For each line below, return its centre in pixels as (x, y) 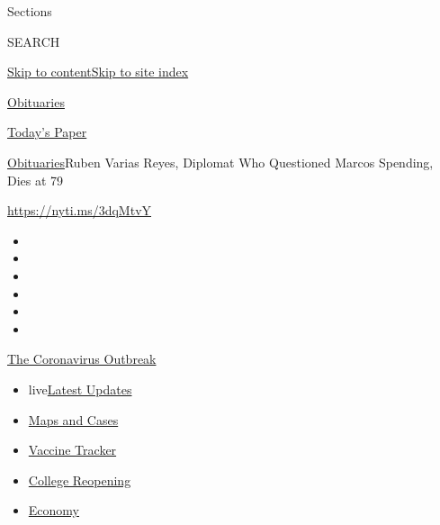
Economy (54, 510)
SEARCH (34, 41)
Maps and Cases (73, 419)
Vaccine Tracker (72, 450)
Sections (30, 11)
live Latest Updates (80, 389)
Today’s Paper (47, 132)
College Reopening (80, 480)
